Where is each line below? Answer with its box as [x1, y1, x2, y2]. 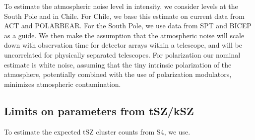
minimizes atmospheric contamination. [4, 78, 121, 89]
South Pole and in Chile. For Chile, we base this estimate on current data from [4, 10, 245, 21]
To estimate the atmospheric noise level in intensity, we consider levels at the [4, 1, 238, 11]
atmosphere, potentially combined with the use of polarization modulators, [4, 69, 232, 79]
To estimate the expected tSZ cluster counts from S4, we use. [4, 126, 191, 137]
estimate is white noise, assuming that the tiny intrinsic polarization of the [4, 59, 232, 70]
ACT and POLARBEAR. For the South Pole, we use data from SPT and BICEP [4, 20, 252, 31]
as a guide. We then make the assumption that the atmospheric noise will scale [4, 30, 245, 40]
